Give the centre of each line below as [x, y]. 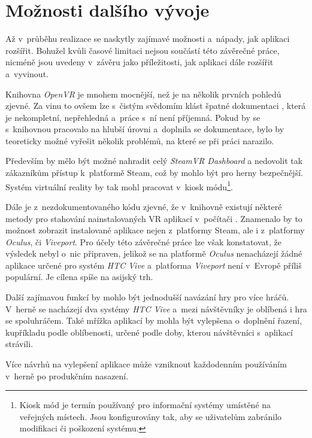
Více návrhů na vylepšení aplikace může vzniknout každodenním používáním [146, 364]
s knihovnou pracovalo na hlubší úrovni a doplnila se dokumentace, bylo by [145, 129]
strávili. [19, 344]
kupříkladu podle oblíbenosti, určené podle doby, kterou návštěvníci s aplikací [149, 332]
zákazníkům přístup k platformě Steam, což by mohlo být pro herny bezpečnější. [154, 173]
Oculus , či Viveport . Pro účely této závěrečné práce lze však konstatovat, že [144, 241]
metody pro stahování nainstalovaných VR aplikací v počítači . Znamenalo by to [154, 218]
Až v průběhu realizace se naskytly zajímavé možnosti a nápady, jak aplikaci [148, 39]
